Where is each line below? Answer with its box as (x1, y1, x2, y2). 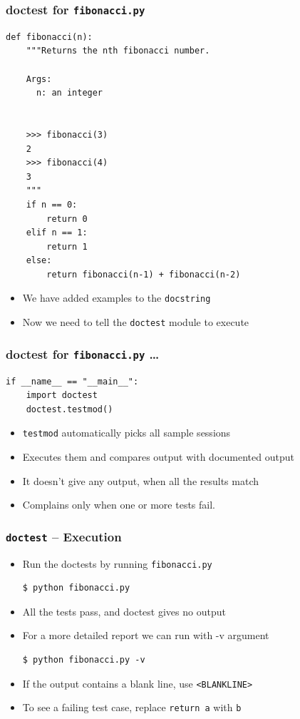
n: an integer (36, 88, 103, 98)
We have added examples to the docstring (22, 290, 211, 305)
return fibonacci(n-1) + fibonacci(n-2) (46, 269, 241, 280)
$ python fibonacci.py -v (22, 655, 145, 665)
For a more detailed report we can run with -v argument (22, 628, 269, 643)
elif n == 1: (26, 228, 88, 238)
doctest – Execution (6, 527, 122, 545)
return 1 (46, 241, 88, 252)
